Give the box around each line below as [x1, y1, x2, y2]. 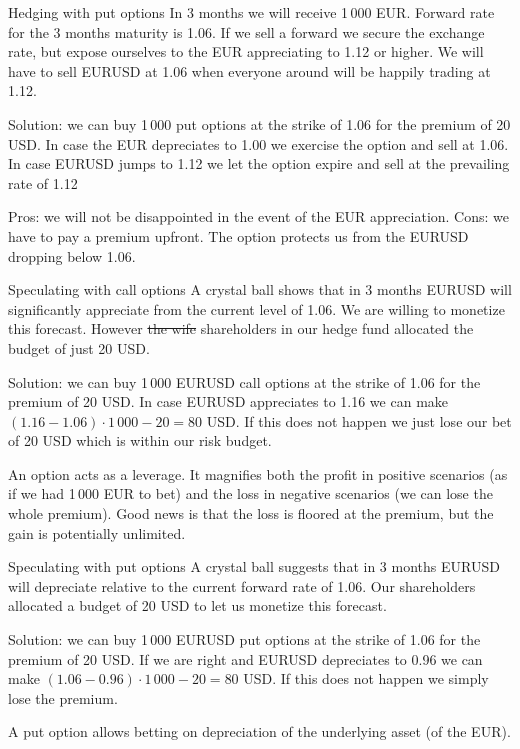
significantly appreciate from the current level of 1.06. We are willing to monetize [8, 298, 505, 319]
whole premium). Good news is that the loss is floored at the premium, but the [8, 503, 494, 524]
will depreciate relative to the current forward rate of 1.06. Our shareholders [8, 575, 476, 596]
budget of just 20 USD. [8, 337, 150, 358]
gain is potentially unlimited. [8, 522, 186, 543]
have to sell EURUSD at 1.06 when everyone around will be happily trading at [8, 60, 491, 81]
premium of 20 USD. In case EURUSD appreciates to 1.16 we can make [8, 391, 449, 412]
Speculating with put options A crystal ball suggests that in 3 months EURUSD [8, 556, 500, 577]
